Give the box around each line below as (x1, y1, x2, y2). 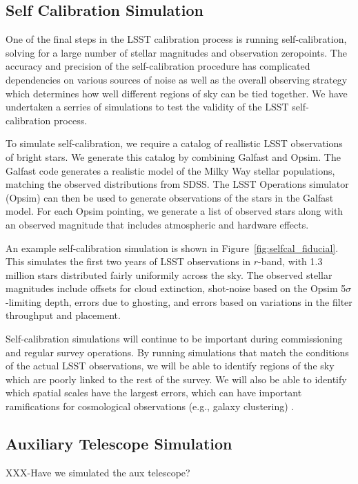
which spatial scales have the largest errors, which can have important (6, 385, 302, 400)
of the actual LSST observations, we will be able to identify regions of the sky (6, 358, 335, 373)
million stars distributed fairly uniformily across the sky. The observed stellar (6, 267, 332, 282)
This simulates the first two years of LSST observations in (6, 254, 251, 269)
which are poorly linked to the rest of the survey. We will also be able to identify (6, 371, 347, 386)
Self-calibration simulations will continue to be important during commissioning (6, 331, 343, 346)
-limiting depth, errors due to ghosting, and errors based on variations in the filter (6, 294, 352, 309)
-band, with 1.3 (258, 254, 323, 269)
